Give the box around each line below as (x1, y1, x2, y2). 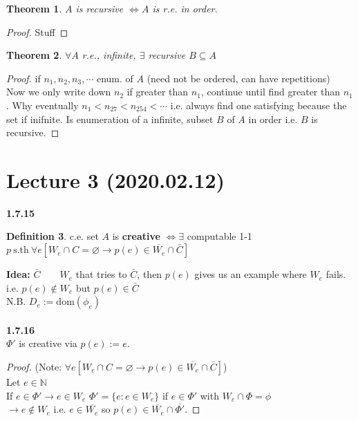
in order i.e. (248, 111, 298, 126)
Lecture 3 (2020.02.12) (6, 165, 225, 194)
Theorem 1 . (6, 1, 62, 15)
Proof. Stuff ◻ (6, 24, 68, 39)
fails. (326, 267, 346, 281)
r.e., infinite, (82, 48, 136, 62)
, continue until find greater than (200, 84, 341, 99)
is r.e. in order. (152, 1, 218, 15)
